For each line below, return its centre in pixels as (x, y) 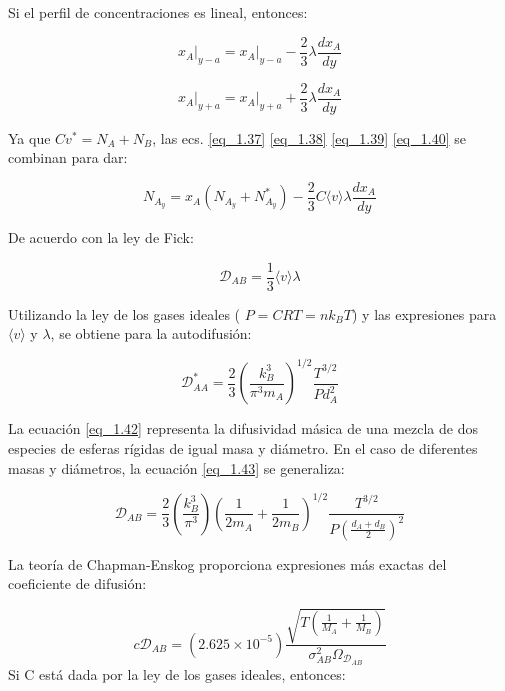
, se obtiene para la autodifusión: (151, 333)
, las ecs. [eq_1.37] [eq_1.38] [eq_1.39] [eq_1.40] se (309, 137)
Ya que (29, 137)
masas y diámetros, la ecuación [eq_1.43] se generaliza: (176, 467)
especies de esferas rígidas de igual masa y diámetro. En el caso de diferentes (243, 447)
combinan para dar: (68, 157)
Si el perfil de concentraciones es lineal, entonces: (158, 12)
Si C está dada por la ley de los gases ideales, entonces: (177, 673)
